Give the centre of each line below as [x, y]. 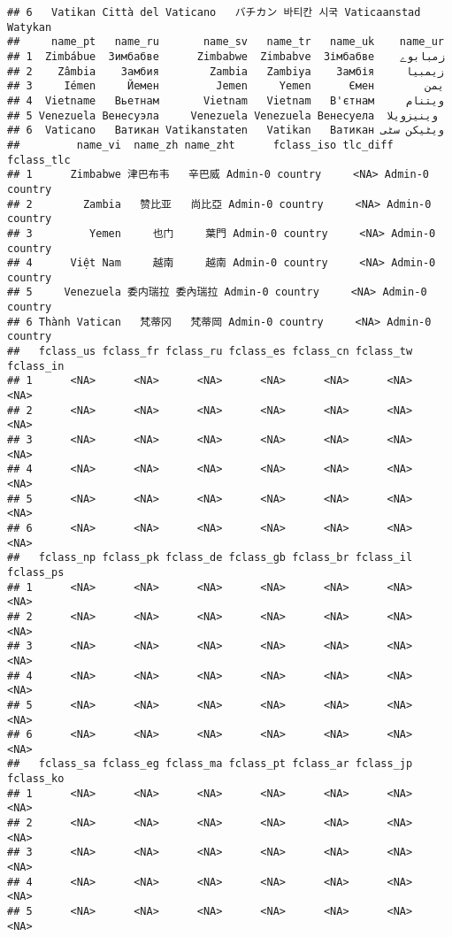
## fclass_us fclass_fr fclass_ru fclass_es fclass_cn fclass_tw [210, 352]
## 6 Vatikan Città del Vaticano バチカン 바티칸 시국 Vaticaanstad [214, 12]
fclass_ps [36, 572]
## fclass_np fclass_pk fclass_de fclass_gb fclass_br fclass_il [210, 558]
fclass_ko [36, 779]
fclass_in [36, 366]
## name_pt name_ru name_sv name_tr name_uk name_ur [226, 42]
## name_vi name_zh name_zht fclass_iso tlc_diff [200, 145]
